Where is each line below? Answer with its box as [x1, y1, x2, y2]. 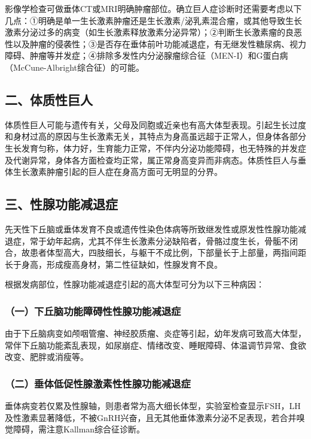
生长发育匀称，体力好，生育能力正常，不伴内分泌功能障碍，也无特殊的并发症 [5, 141, 306, 154]
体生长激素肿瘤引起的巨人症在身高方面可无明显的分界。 [5, 165, 222, 178]
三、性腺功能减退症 [5, 195, 118, 213]
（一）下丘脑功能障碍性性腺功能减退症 [5, 303, 181, 318]
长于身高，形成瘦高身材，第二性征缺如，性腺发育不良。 [5, 258, 222, 270]
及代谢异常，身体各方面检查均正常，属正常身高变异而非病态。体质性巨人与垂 [5, 153, 306, 166]
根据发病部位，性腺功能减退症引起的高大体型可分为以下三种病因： [5, 278, 264, 290]
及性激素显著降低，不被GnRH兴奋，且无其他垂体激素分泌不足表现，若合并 [5, 411, 297, 423]
